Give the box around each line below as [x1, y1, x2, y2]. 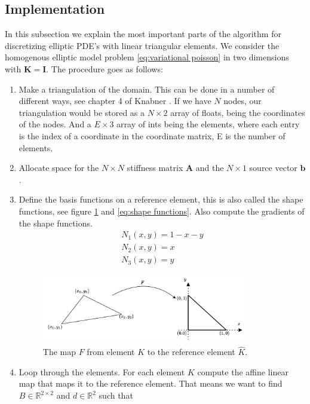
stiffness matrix [127, 161, 183, 174]
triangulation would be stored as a [19, 106, 145, 118]
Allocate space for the [19, 161, 99, 174]
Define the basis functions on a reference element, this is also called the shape [19, 193, 303, 206]
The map [42, 345, 76, 358]
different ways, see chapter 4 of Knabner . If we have [19, 94, 211, 107]
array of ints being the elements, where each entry [116, 118, 300, 130]
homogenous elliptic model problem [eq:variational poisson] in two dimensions [5, 51, 289, 63]
